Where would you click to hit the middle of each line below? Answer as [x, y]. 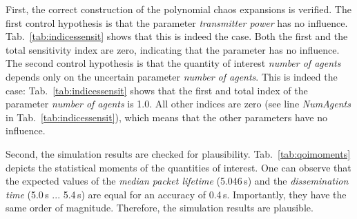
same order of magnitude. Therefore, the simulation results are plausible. [160, 208]
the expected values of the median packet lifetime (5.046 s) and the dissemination [177, 181]
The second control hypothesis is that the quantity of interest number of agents [173, 63]
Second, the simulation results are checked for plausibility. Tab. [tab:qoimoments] [178, 153]
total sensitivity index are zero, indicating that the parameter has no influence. [173, 49]
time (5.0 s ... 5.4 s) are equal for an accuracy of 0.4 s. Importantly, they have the [176, 194]
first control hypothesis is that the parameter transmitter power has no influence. [177, 22]
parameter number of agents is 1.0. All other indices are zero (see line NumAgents [178, 104]
